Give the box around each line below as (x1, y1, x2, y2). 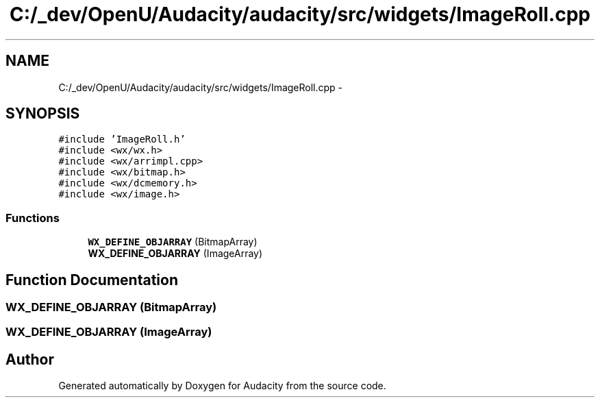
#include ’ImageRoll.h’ (58, 134, 186, 145)
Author (5, 350, 54, 368)
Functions (5, 210, 60, 225)
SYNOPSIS (5, 105, 80, 123)
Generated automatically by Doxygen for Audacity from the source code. (58, 380, 386, 392)
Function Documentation (5, 271, 178, 289)
